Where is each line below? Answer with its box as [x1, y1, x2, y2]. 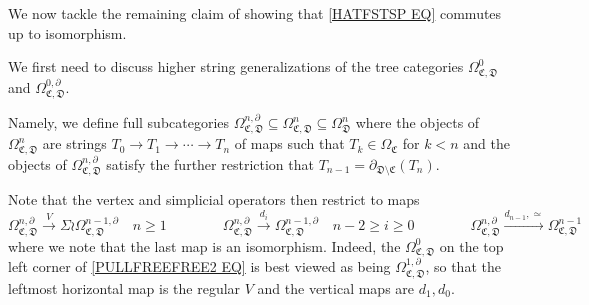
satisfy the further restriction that [106, 153, 314, 174]
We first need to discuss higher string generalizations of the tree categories [8, 56, 464, 77]
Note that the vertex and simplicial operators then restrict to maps [8, 189, 420, 210]
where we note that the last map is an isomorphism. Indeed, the [8, 235, 401, 256]
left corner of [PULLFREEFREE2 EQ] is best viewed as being [8, 256, 391, 277]
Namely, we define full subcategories [8, 112, 230, 133]
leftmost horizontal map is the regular [8, 277, 241, 298]
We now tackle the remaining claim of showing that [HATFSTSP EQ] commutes [8, 3, 502, 23]
